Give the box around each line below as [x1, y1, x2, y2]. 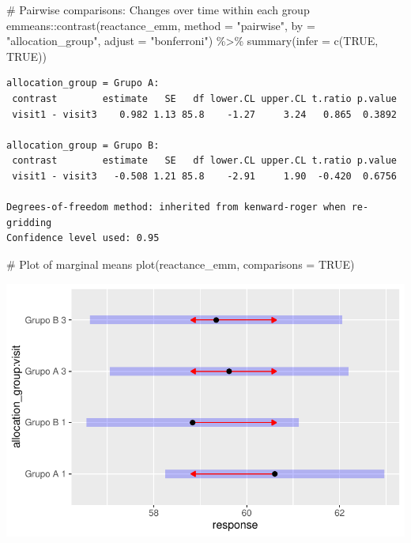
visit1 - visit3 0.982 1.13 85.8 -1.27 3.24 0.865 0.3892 [12, 108, 397, 120]
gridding [6, 217, 52, 228]
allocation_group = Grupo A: [6, 77, 160, 89]
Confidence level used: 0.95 [6, 232, 160, 244]
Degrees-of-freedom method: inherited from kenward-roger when [6, 202, 346, 213]
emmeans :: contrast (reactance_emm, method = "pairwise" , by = [6, 17, 315, 33]
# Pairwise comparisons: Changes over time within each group [6, 2, 310, 17]
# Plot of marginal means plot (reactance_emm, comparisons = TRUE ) [6, 255, 355, 272]
